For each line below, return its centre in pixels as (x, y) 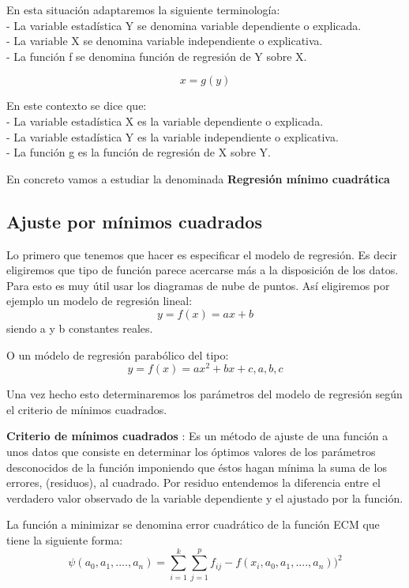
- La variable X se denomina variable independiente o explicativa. (165, 41)
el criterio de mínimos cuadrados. (87, 409)
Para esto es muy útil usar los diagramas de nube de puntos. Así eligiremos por (198, 285)
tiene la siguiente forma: (65, 539)
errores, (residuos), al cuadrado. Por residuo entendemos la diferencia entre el (193, 482)
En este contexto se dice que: (77, 106)
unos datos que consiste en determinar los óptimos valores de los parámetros (191, 451)
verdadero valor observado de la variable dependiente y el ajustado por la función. (205, 498)
